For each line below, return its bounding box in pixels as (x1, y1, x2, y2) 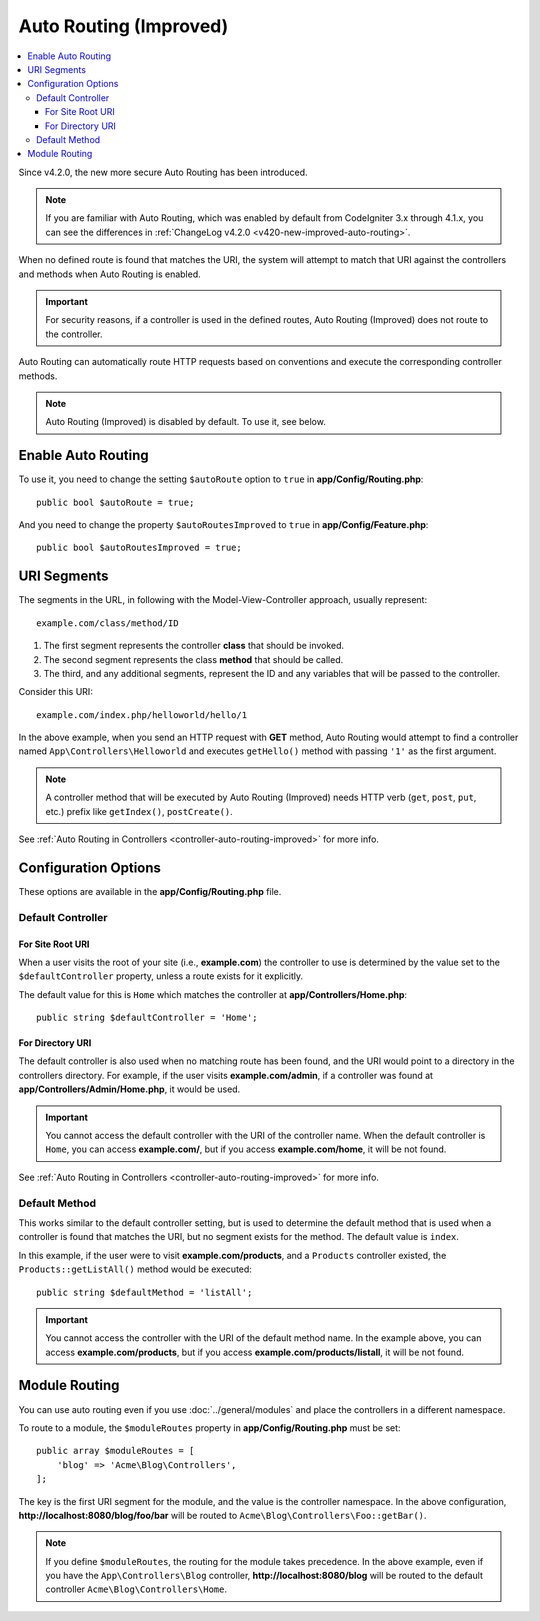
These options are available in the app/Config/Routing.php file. (18, 885, 282, 897)
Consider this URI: (18, 686, 94, 698)
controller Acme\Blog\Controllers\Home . (45, 1583, 228, 1595)
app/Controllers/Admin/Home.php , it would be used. (18, 1083, 241, 1095)
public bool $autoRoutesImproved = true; (36, 542, 242, 554)
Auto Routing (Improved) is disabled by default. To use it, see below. (45, 416, 327, 428)
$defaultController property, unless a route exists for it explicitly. (18, 970, 304, 982)
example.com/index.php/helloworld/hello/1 (36, 709, 248, 720)
